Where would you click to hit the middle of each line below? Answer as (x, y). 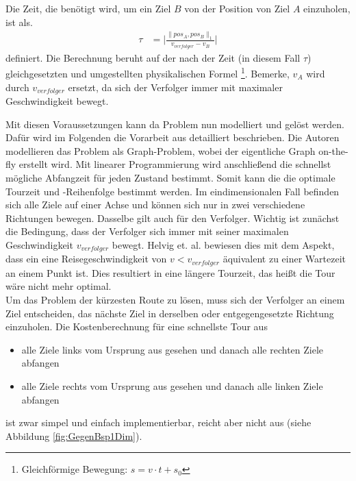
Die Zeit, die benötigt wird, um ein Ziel (88, 8)
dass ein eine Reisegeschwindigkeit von (86, 259)
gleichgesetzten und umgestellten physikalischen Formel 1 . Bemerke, (148, 72)
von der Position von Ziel (237, 8)
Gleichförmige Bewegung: (75, 469)
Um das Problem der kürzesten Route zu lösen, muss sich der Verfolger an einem (175, 300)
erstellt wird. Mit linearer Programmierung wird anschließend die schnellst (175, 164)
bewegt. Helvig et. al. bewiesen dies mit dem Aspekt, (223, 244)
